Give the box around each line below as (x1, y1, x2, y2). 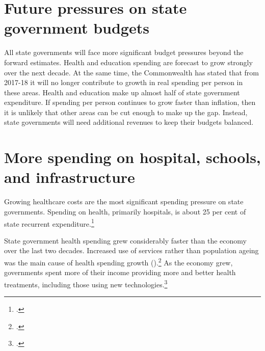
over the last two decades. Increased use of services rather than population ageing (4, 245, 259, 256)
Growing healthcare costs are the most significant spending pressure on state (4, 196, 244, 207)
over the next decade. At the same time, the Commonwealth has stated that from (4, 67, 259, 77)
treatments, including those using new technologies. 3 (4, 277, 168, 289)
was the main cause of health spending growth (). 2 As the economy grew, (4, 256, 233, 267)
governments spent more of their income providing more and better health (4, 267, 236, 278)
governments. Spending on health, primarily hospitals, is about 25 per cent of (4, 206, 246, 217)
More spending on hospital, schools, (4, 147, 261, 168)
